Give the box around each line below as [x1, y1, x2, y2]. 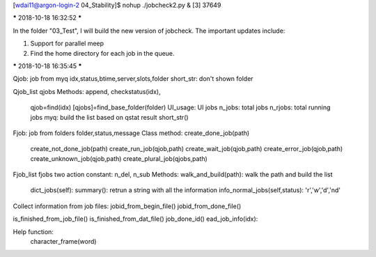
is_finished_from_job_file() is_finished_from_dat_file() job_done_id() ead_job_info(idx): [13, 215, 258, 223]
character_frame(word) [30, 237, 97, 246]
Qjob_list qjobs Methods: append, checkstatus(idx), [13, 87, 161, 95]
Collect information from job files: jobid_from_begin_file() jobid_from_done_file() [13, 202, 242, 210]
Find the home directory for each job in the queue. [30, 49, 175, 57]
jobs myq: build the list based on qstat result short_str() [30, 113, 189, 121]
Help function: [13, 227, 54, 236]
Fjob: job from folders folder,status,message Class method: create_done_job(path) [13, 129, 250, 137]
